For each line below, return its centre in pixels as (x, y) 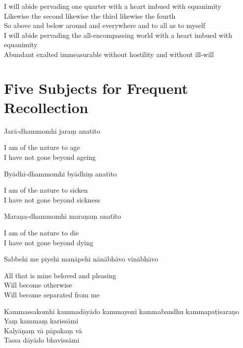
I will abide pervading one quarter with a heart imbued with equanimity (113, 6)
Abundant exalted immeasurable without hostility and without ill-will (109, 54)
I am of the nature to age (42, 147)
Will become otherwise (38, 285)
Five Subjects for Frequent (96, 88)
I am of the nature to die (41, 233)
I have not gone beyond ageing (50, 157)
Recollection (46, 107)
